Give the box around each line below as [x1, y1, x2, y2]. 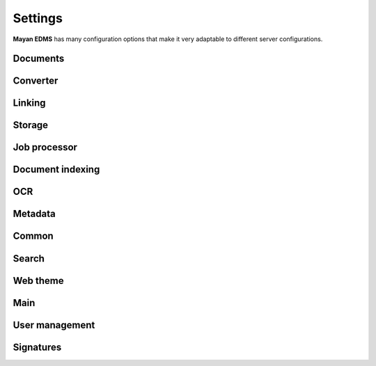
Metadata [13, 208, 56, 220]
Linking [13, 97, 46, 109]
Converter [13, 75, 58, 87]
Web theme [13, 275, 64, 287]
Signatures [13, 341, 62, 353]
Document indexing [13, 164, 100, 175]
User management [13, 319, 95, 331]
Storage [13, 119, 49, 132]
